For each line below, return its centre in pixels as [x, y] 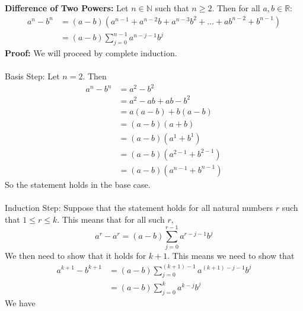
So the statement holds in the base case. [78, 184]
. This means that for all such [111, 219]
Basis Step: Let [32, 76]
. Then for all [236, 8]
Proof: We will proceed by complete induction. [91, 52]
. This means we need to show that [231, 256]
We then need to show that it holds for [76, 256]
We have [20, 302]
